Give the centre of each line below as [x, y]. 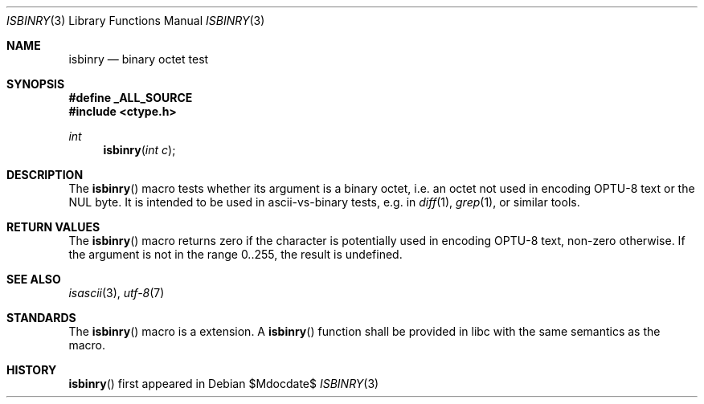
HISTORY [32, 370]
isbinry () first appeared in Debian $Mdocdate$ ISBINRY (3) [224, 384]
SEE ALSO [34, 279]
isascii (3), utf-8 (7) [117, 293]
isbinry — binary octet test [139, 59]
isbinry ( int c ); [139, 150]
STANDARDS [41, 318]
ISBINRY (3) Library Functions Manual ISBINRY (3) [136, 20]
